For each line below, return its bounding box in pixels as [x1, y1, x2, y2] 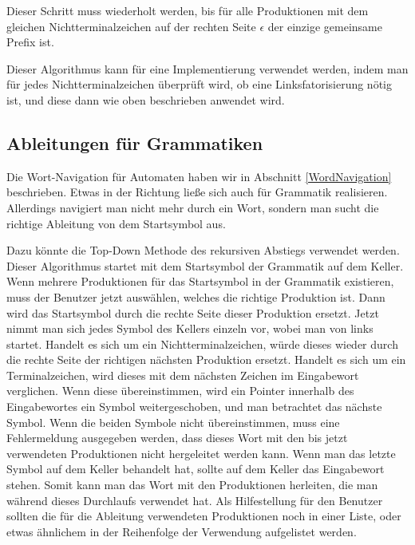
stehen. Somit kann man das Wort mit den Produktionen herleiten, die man [6, 476, 378, 493]
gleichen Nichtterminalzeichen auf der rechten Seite [6, 18, 256, 34]
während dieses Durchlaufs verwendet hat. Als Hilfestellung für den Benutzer [6, 492, 383, 508]
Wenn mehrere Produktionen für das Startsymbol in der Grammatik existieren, [6, 273, 394, 290]
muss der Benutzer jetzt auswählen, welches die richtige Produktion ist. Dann [6, 288, 385, 305]
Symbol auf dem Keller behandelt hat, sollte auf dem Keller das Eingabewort [6, 460, 385, 477]
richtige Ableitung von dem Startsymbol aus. [6, 215, 226, 231]
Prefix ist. [6, 34, 54, 50]
